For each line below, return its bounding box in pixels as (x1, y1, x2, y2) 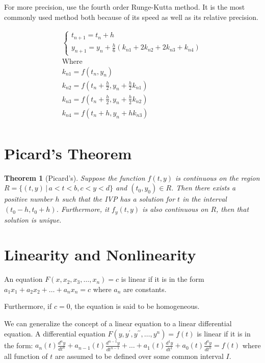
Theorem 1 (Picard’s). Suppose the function (4, 172, 145, 183)
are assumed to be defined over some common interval (55, 351, 224, 361)
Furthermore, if (4, 301, 52, 311)
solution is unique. (4, 214, 62, 225)
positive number (4, 193, 53, 204)
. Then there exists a (171, 182, 236, 193)
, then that (216, 204, 249, 214)
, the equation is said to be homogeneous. (70, 301, 200, 311)
